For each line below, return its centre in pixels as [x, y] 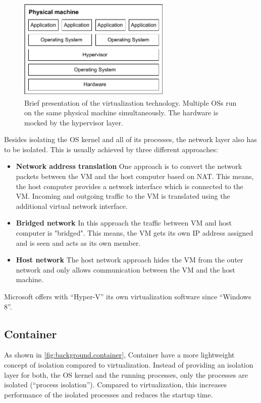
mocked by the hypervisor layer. [74, 122]
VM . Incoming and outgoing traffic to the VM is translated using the [123, 196]
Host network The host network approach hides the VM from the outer [129, 260]
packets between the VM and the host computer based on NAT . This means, [135, 176]
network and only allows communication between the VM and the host [125, 269]
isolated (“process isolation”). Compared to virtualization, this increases [115, 385]
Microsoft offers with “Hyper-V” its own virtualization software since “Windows [128, 297]
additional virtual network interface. [72, 206]
